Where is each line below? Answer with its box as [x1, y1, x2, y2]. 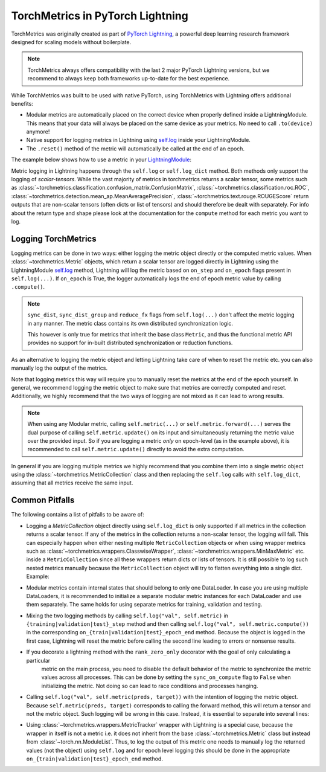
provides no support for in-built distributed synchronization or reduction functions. [27, 339, 233, 347]
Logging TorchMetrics [11, 233, 97, 244]
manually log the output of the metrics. [11, 364, 108, 372]
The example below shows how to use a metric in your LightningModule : [11, 156, 192, 163]
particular [26, 657, 51, 664]
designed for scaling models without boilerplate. [11, 38, 132, 45]
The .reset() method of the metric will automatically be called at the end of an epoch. [26, 145, 245, 152]
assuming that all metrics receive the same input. [11, 479, 133, 486]
